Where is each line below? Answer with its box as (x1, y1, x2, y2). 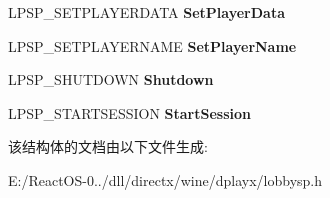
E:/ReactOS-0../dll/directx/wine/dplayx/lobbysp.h (8, 169, 323, 190)
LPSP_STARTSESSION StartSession (8, 102, 251, 123)
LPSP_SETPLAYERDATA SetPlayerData (8, 2, 286, 22)
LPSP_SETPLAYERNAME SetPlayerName (8, 35, 297, 56)
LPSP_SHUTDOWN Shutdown (8, 69, 214, 90)
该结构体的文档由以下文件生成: (8, 136, 208, 157)
